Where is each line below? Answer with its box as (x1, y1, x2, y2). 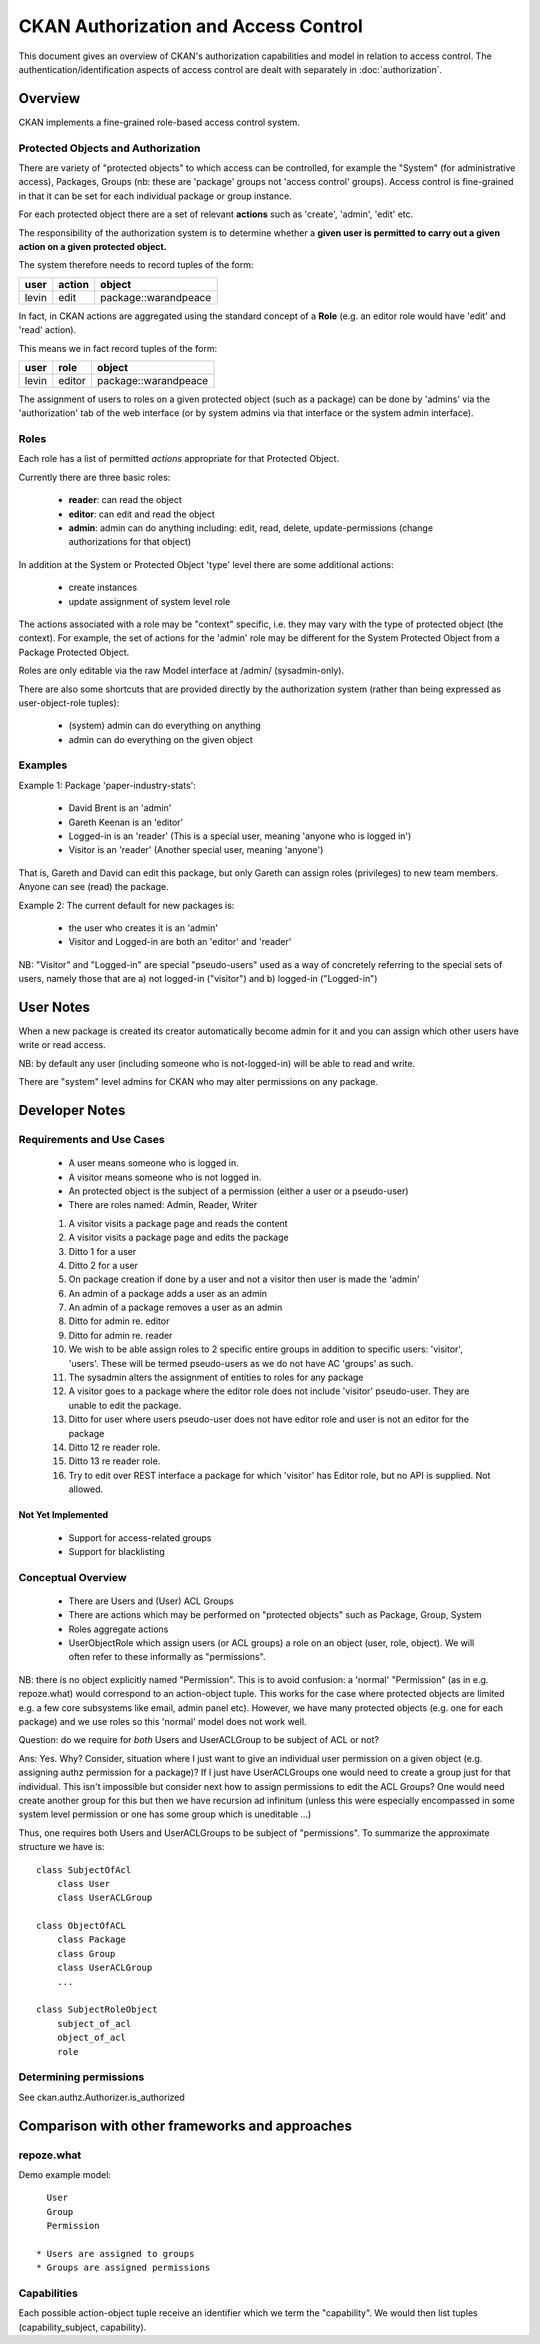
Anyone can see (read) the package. (18, 881, 169, 893)
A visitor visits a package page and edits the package (68, 1231, 289, 1244)
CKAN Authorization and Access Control (18, 15, 364, 37)
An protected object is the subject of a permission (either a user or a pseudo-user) (68, 1185, 409, 1197)
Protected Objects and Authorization (18, 141, 201, 155)
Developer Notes (18, 1102, 126, 1119)
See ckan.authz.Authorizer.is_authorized (18, 2091, 185, 2103)
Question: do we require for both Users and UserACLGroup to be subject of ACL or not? (18, 1734, 380, 1746)
